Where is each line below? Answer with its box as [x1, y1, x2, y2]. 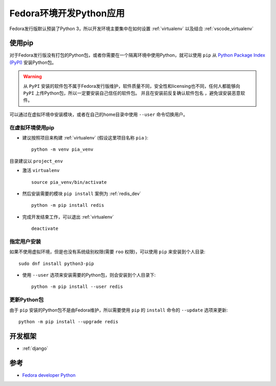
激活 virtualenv [22, 167, 60, 174]
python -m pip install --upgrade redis [18, 319, 119, 324]
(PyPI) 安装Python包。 [9, 59, 57, 65]
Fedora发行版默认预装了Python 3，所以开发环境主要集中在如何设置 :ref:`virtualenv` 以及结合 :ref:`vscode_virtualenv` [9, 26, 254, 32]
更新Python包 [9, 296, 44, 303]
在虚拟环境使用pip [9, 124, 55, 131]
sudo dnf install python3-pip [18, 260, 95, 267]
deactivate [31, 226, 59, 232]
